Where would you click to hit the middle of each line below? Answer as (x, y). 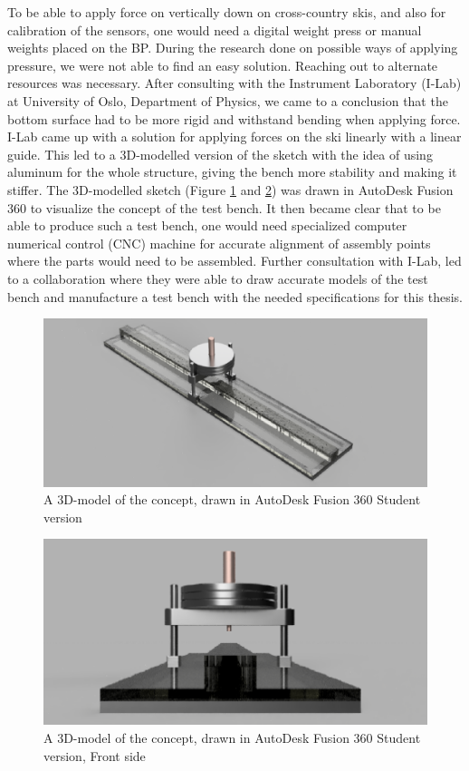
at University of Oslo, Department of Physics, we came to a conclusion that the (228, 100)
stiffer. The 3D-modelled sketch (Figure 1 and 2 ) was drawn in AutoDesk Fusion (230, 189)
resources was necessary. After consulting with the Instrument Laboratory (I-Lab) (234, 83)
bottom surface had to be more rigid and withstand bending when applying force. (234, 118)
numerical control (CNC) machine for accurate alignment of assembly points (219, 243)
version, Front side (95, 755)
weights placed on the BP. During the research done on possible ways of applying (233, 48)
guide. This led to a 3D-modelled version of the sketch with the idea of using (220, 154)
